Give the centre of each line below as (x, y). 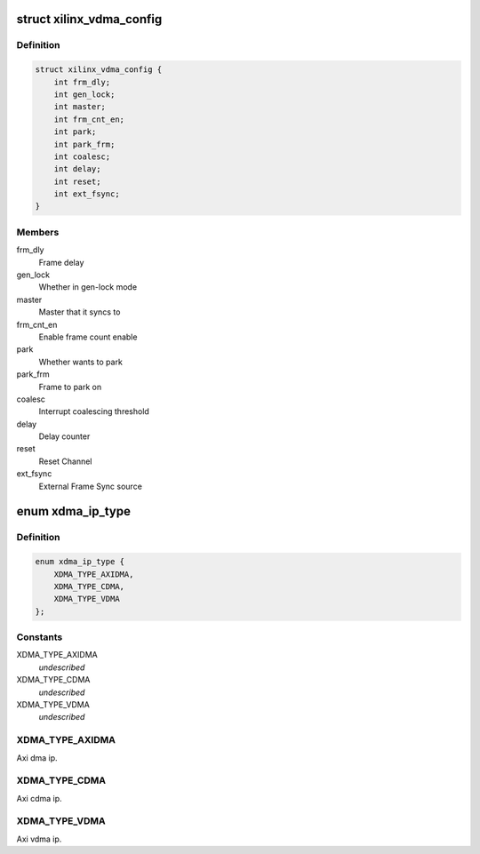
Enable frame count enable (88, 337)
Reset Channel (65, 461)
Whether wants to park (81, 362)
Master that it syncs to (80, 312)
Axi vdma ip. (39, 839)
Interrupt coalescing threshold (94, 411)
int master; (80, 107)
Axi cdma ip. (39, 798)
